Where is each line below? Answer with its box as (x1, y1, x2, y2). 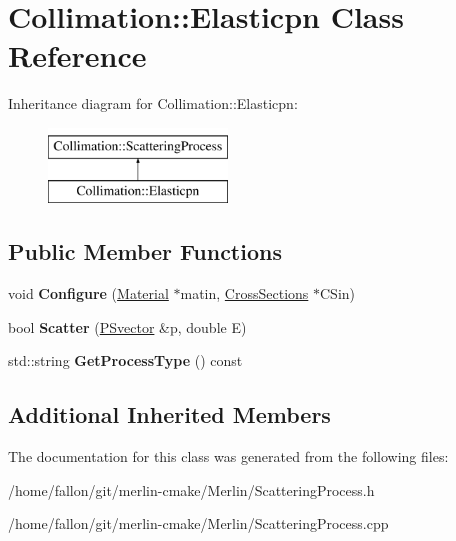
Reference (8, 35, 147, 76)
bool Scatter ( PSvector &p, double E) (8, 316, 247, 337)
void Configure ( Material (8, 283, 169, 304)
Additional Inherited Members (8, 399, 331, 430)
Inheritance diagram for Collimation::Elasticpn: (8, 93, 298, 114)
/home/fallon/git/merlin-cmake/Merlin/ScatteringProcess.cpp (8, 513, 389, 534)
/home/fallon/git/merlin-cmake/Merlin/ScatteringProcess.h (8, 479, 375, 500)
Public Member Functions (8, 236, 282, 267)
